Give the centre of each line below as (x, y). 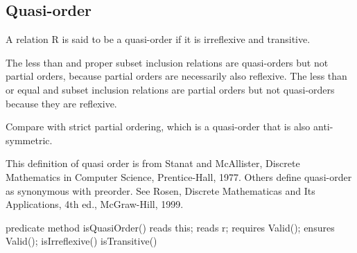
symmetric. (29, 140)
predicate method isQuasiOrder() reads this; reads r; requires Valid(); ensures (170, 227)
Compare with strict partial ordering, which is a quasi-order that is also (158, 127)
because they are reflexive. (61, 103)
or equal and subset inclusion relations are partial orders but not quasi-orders (170, 89)
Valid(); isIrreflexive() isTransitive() (81, 241)
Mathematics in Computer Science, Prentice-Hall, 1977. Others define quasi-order (179, 176)
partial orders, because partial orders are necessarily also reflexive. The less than (176, 76)
